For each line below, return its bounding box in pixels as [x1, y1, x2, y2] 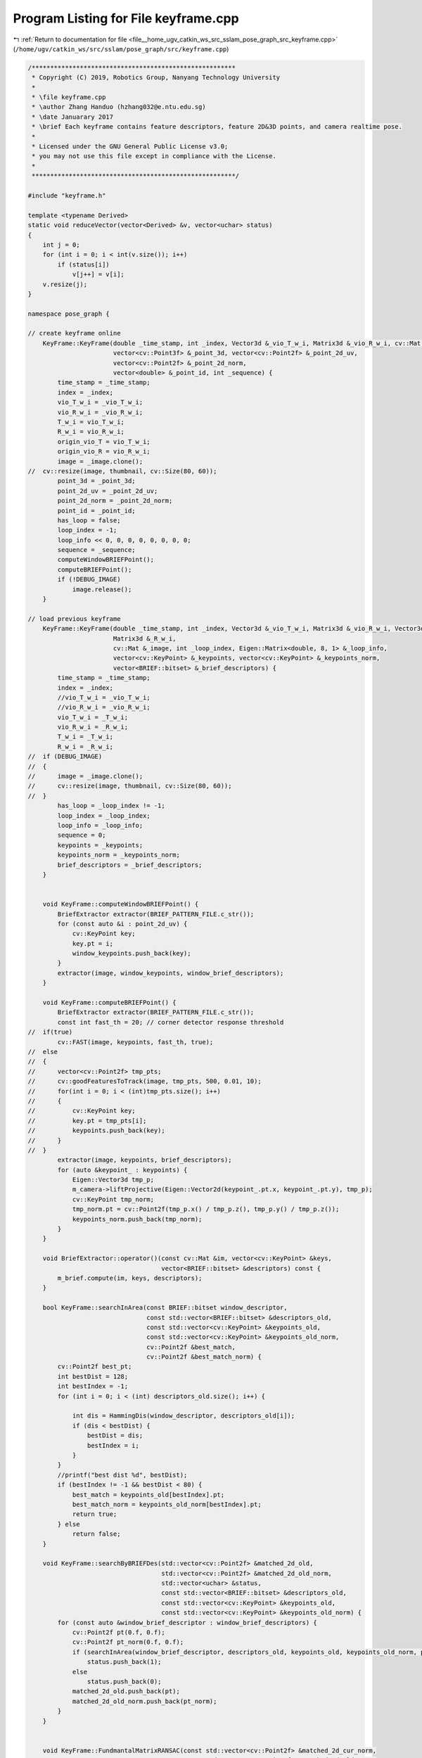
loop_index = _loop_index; [57, 811, 151, 819]
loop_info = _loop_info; [57, 821, 143, 829]
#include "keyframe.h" [27, 192, 106, 200]
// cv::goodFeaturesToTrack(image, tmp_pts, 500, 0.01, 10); [27, 1077, 262, 1086]
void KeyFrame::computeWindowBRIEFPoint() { [42, 900, 199, 909]
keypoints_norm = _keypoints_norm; [57, 851, 181, 859]
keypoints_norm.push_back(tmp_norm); [72, 1215, 203, 1223]
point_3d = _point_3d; [57, 477, 136, 485]
